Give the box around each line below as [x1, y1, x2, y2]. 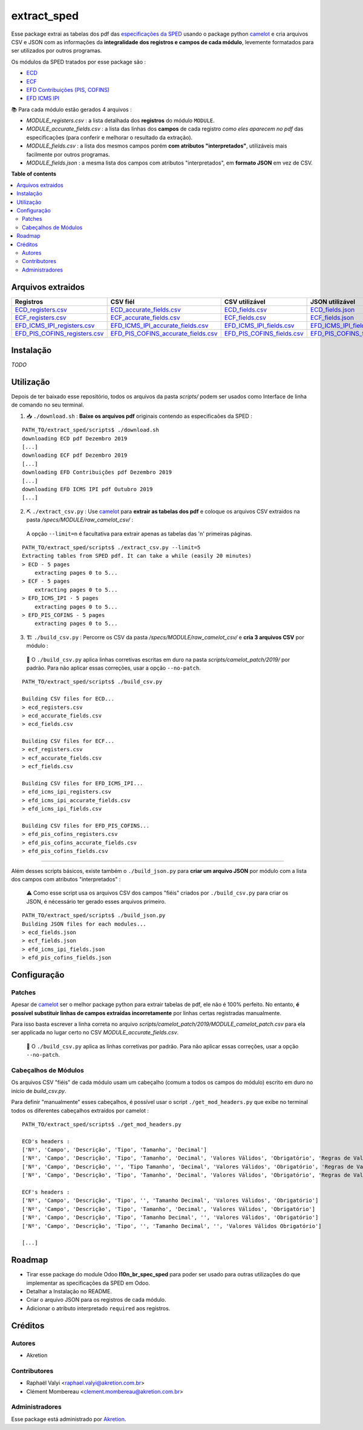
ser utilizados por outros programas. [11, 47, 102, 54]
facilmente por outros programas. [26, 151, 110, 158]
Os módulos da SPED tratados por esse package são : [11, 58, 146, 65]
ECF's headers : [22, 1189, 70, 1196]
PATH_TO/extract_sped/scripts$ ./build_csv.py [22, 678, 163, 685]
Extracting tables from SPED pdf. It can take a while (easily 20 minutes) [22, 552, 252, 560]
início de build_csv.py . [11, 1087, 67, 1094]
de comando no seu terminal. [11, 401, 85, 408]
